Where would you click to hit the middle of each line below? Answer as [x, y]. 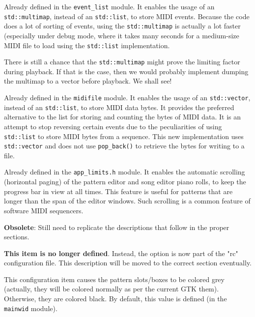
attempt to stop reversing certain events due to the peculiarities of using [113, 126]
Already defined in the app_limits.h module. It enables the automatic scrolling [125, 172]
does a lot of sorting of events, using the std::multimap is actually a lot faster [122, 26]
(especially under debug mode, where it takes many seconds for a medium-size [122, 35]
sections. [17, 237]
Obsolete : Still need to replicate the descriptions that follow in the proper [117, 227]
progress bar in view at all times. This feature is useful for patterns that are [118, 191]
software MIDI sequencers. [44, 210]
